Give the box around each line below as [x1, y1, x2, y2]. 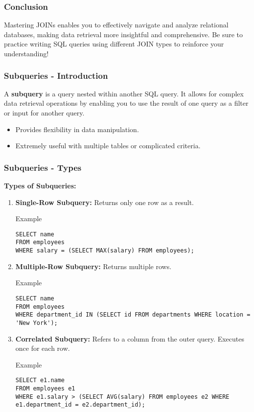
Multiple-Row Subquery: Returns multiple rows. [15, 261, 172, 271]
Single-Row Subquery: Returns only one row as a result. [15, 197, 194, 207]
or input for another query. [4, 108, 85, 117]
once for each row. [15, 343, 70, 353]
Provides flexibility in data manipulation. [15, 124, 139, 134]
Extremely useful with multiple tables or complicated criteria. [15, 140, 201, 151]
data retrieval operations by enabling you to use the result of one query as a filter [4, 98, 249, 108]
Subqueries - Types [4, 161, 82, 173]
